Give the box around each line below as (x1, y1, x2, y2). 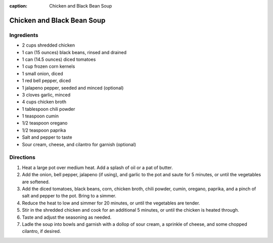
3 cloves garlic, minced (22, 92, 71, 98)
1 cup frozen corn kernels (22, 63, 75, 69)
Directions (9, 154, 35, 161)
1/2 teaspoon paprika (22, 127, 66, 133)
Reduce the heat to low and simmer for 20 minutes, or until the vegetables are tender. (22, 200, 200, 206)
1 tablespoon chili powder (22, 106, 75, 112)
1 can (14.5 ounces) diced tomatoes (22, 56, 96, 62)
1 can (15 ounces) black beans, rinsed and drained (22, 49, 127, 55)
